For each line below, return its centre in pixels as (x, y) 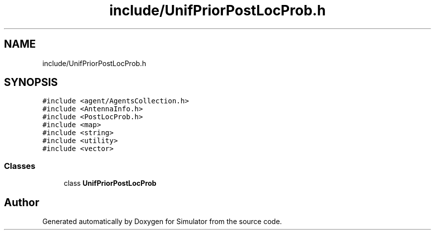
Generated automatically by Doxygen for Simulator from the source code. (162, 222)
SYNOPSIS (31, 82)
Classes (20, 166)
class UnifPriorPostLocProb (110, 183)
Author (22, 202)
